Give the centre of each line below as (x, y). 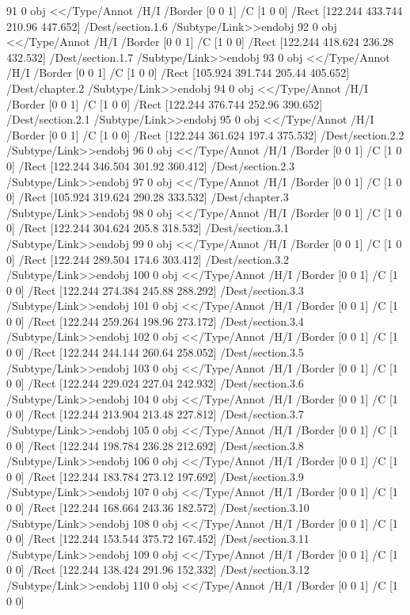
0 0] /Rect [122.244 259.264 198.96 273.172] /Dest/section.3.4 (155, 321)
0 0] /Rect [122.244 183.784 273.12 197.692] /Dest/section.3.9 (155, 476)
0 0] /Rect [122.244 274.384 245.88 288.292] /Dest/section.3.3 (155, 290)
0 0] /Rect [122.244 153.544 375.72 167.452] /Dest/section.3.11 (158, 539)
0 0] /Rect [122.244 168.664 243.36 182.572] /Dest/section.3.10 (158, 507)
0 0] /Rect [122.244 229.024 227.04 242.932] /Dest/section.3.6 (155, 383)
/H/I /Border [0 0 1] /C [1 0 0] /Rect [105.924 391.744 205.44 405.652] (178, 73)
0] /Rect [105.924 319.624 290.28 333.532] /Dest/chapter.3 (148, 197)
